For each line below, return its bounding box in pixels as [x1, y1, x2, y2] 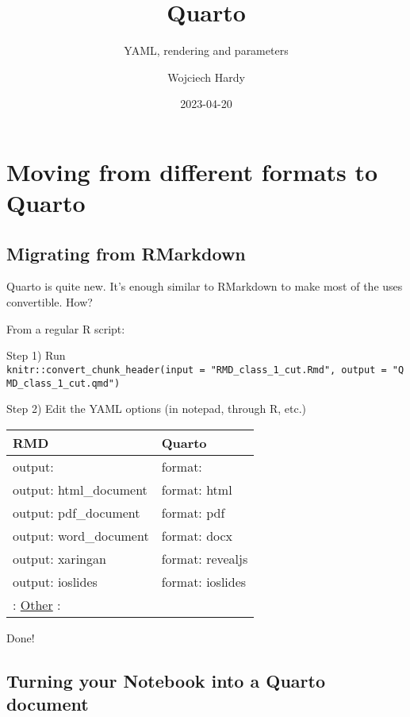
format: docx [161, 526, 233, 545]
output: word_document [13, 526, 149, 545]
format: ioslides [161, 572, 247, 591]
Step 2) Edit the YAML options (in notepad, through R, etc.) [6, 400, 306, 417]
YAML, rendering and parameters [124, 42, 289, 59]
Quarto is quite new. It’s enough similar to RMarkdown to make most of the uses [6, 278, 403, 295]
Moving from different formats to [6, 155, 378, 187]
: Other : [13, 595, 61, 614]
